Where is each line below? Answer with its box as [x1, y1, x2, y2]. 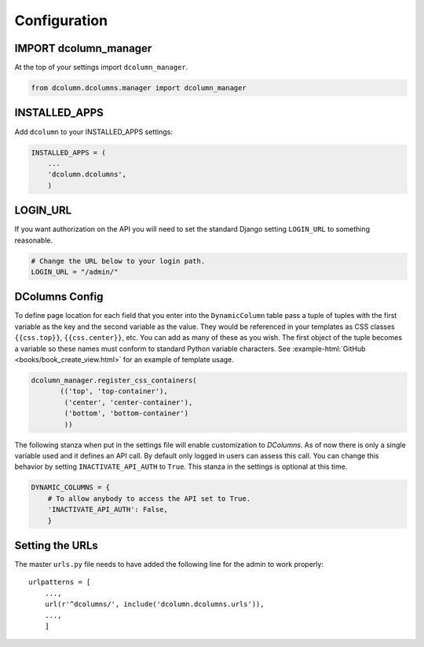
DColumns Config [14, 291, 104, 304]
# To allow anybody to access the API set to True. [47, 494, 251, 503]
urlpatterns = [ [28, 578, 91, 587]
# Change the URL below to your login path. [31, 256, 206, 265]
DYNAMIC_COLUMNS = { [31, 483, 110, 492]
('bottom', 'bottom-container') [64, 409, 188, 418]
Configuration [14, 12, 108, 29]
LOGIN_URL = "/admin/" [31, 267, 119, 276]
